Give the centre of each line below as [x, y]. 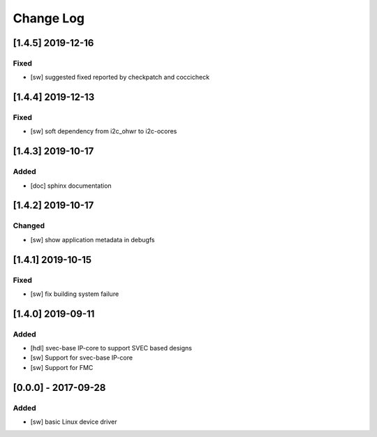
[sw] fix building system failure [75, 294]
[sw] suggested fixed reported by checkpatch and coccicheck [120, 77]
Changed [29, 225]
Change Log [49, 18]
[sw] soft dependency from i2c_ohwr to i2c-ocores [104, 131]
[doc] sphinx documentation [71, 186]
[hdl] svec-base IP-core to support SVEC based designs [111, 348]
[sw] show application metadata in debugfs [93, 239]
